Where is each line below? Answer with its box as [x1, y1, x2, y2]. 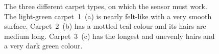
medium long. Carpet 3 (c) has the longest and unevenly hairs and [4, 30, 215, 41]
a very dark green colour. [4, 40, 83, 51]
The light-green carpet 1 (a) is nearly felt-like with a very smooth [4, 11, 212, 21]
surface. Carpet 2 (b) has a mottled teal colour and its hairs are [4, 21, 206, 31]
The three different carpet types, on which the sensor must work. [4, 1, 207, 11]
